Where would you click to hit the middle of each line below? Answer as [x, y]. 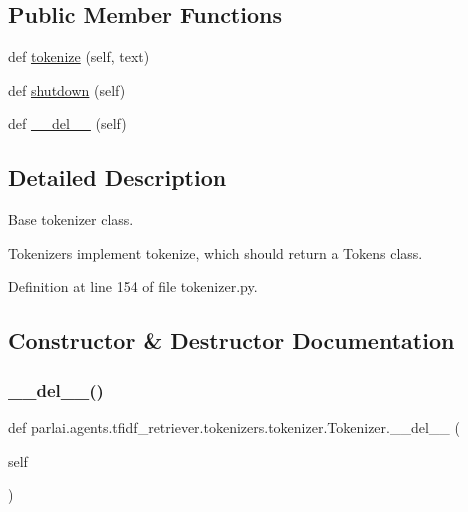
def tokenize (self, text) [79, 56]
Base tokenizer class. [71, 219]
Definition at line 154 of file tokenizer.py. [133, 286]
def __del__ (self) [67, 123]
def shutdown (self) [67, 89]
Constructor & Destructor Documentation [231, 340]
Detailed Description [117, 177]
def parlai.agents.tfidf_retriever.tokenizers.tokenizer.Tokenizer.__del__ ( [234, 426]
